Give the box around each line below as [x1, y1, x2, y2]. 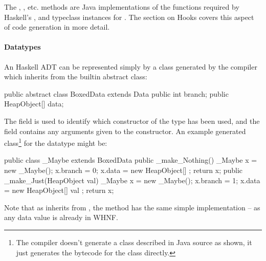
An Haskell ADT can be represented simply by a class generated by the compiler [4, 61, 257, 72]
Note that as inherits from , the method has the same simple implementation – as [4, 202, 260, 212]
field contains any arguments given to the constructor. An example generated [4, 125, 246, 136]
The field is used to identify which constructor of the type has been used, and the [4, 115, 260, 126]
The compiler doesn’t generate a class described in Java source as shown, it [16, 236, 252, 247]
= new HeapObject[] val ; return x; [4, 185, 114, 195]
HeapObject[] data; [4, 98, 64, 109]
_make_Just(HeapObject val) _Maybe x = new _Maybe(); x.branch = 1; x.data [4, 175, 260, 185]
